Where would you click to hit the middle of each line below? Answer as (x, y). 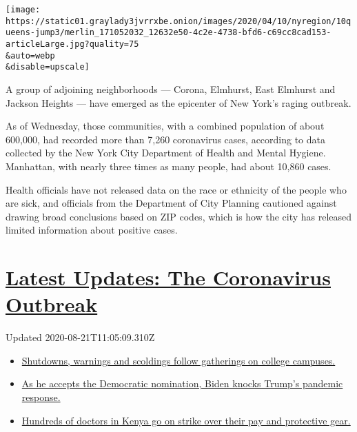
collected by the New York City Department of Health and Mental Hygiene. (166, 153)
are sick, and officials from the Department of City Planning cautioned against (171, 203)
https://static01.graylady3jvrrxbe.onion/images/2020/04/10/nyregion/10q (178, 21)
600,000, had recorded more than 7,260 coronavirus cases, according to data (166, 139)
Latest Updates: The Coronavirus (168, 277)
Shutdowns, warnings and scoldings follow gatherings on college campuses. (178, 360)
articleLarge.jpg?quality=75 (72, 44)
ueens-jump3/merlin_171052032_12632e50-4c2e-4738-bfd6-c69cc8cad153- (169, 33)
